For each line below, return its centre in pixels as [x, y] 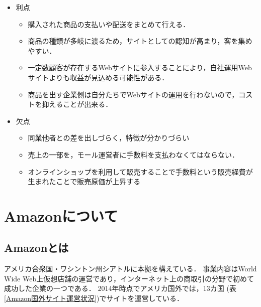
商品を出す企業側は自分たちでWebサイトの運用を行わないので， [133, 94]
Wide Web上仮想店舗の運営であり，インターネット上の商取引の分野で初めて [129, 278]
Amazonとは [36, 248]
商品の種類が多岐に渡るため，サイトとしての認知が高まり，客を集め [140, 41]
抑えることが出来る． [77, 104]
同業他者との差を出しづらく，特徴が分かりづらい [109, 138]
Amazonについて [61, 215]
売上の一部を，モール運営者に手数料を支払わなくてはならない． [133, 154]
